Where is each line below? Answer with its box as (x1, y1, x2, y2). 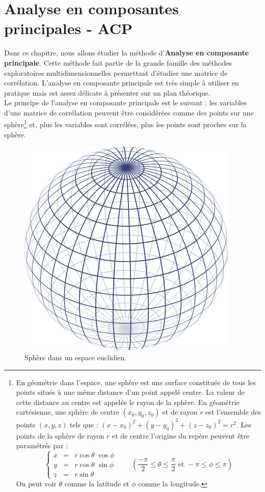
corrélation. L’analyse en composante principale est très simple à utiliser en (4, 77, 239, 88)
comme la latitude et (64, 478, 129, 488)
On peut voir (16, 478, 57, 488)
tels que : (69, 419, 98, 429)
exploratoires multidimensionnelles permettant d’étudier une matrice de (4, 67, 228, 78)
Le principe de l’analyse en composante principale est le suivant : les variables (4, 97, 247, 108)
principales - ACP (4, 18, 133, 39)
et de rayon (162, 407, 198, 417)
